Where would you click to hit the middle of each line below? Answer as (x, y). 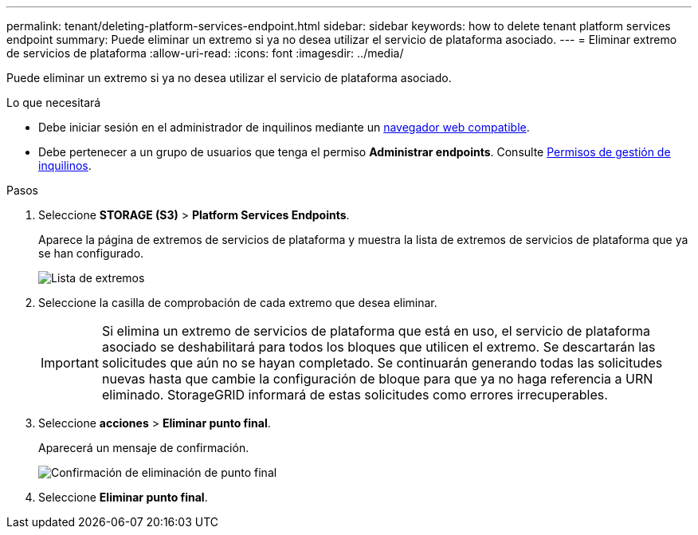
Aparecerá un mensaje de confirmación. (144, 448)
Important (70, 363)
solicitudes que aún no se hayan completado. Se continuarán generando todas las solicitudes (382, 363)
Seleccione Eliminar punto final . (123, 497)
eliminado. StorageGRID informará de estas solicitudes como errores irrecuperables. (355, 395)
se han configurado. (91, 253)
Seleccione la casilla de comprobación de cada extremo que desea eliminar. (238, 303)
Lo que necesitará (54, 102)
